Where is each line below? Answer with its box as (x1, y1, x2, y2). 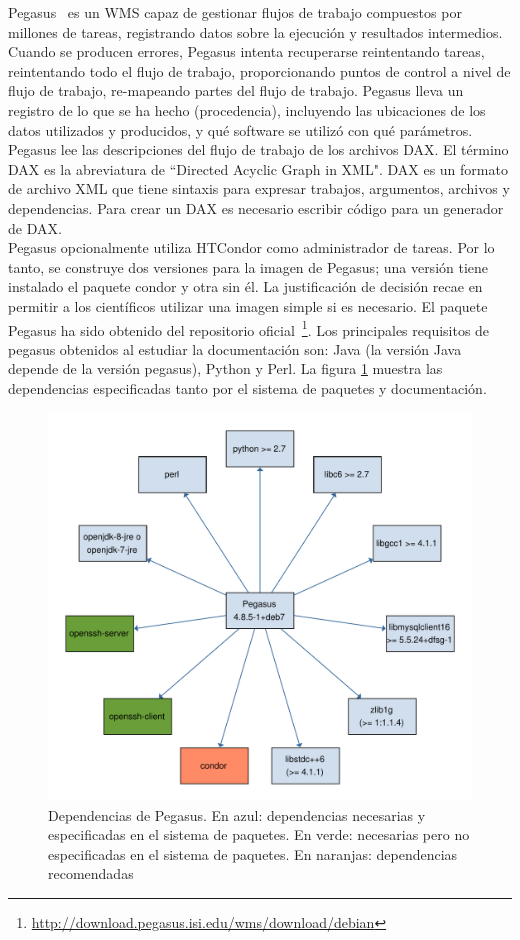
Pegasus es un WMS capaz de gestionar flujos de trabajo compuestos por (8, 2, 462, 22)
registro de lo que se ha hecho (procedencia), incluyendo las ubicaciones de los (8, 99, 486, 120)
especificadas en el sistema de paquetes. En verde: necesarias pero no (48, 824, 470, 845)
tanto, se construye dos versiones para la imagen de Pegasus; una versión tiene (8, 256, 489, 277)
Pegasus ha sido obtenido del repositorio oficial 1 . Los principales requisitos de (8, 316, 490, 340)
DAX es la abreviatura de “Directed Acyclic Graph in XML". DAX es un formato (8, 158, 508, 179)
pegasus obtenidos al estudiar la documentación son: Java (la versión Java (8, 338, 462, 359)
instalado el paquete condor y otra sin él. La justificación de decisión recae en (8, 276, 483, 297)
